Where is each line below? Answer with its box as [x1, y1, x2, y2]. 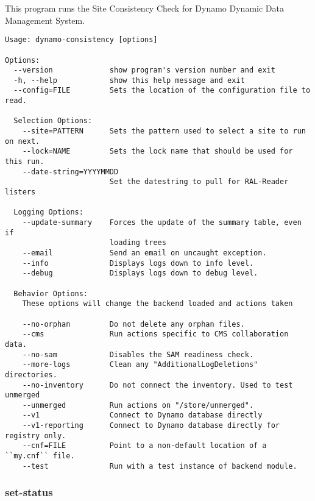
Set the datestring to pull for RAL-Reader [109, 177, 289, 187]
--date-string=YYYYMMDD [22, 167, 119, 176]
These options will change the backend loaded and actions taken [22, 299, 293, 308]
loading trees [109, 238, 166, 247]
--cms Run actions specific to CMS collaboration [22, 330, 289, 339]
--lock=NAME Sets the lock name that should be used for [22, 147, 293, 156]
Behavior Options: [13, 289, 88, 298]
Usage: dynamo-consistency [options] [5, 35, 158, 44]
